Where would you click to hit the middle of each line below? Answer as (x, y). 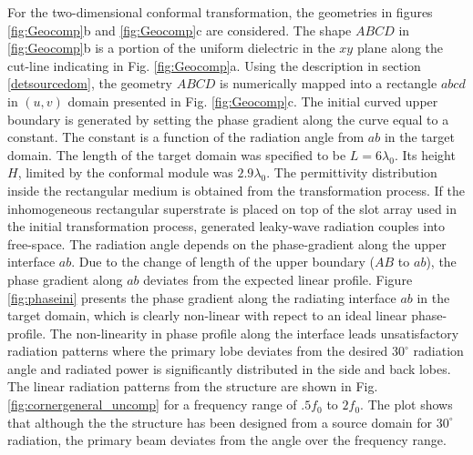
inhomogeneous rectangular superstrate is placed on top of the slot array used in (232, 208)
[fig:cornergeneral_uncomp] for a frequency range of (152, 404)
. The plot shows (406, 404)
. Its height (425, 154)
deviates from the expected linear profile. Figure (278, 279)
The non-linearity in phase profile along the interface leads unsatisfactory (254, 333)
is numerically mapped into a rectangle (329, 83)
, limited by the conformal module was (125, 172)
